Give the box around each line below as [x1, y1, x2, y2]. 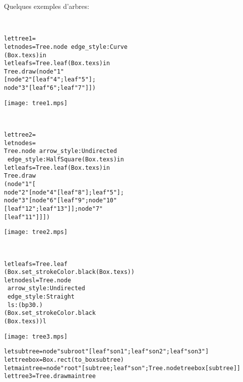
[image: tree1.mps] [4, 99, 68, 107]
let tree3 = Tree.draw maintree [4, 373, 96, 380]
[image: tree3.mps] [4, 333, 68, 340]
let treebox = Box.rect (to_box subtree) [4, 356, 124, 364]
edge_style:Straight [7, 293, 75, 301]
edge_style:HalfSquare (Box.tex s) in [7, 156, 124, 163]
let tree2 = [4, 131, 36, 139]
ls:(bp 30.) [7, 301, 43, 308]
